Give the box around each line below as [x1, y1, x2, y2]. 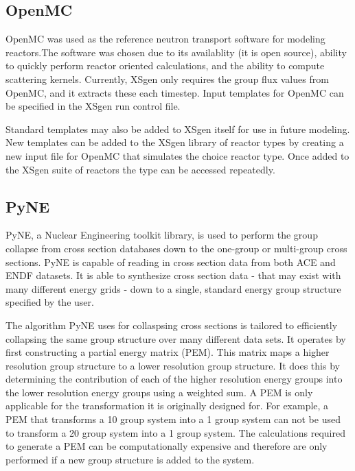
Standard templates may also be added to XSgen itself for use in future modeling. [5, 121, 350, 136]
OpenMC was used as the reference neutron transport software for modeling [5, 32, 325, 46]
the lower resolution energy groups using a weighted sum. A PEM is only [5, 385, 313, 399]
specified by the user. [5, 295, 94, 309]
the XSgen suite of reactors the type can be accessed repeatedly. [5, 162, 275, 176]
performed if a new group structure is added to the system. [5, 452, 255, 466]
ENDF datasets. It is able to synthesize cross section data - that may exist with [5, 268, 341, 282]
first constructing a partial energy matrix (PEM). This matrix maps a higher [5, 345, 330, 359]
